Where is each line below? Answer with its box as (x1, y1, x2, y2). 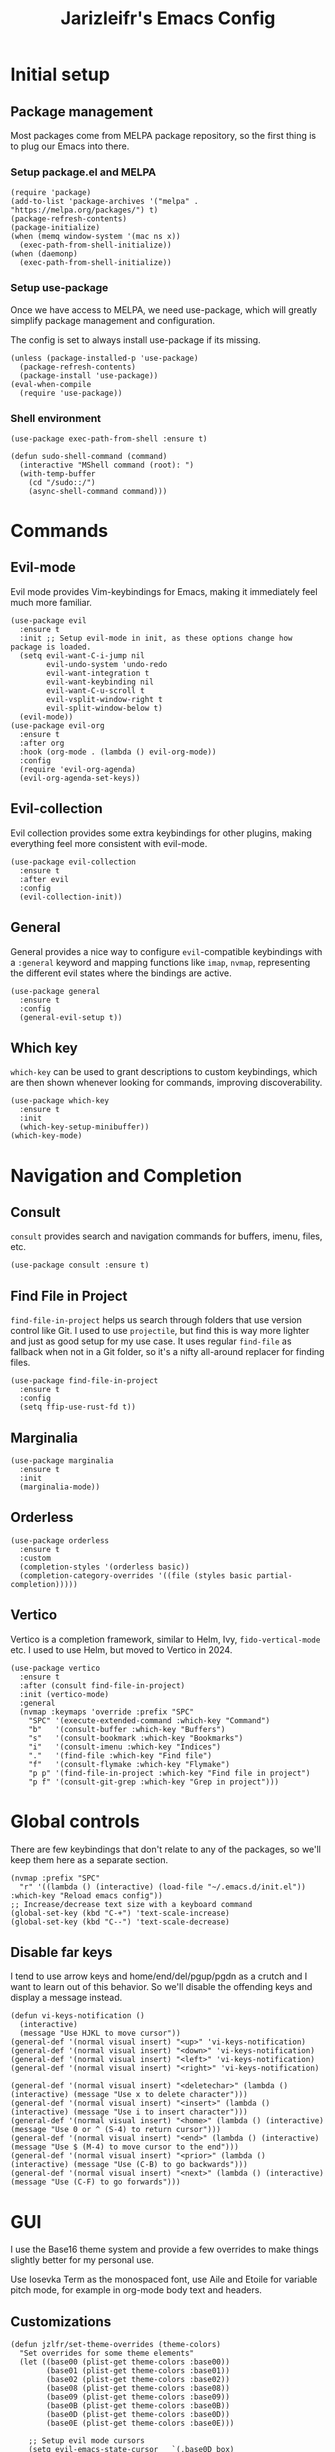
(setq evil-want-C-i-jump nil (19, 650, 145, 661)
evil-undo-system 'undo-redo (46, 659, 168, 669)
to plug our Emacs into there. (10, 140, 130, 152)
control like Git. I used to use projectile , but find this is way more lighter (10, 1325, 310, 1337)
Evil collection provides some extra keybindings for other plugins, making (10, 827, 313, 839)
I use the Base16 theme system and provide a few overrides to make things (10, 2243, 319, 2256)
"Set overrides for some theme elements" (19, 2348, 195, 2359)
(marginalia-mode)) (19, 1482, 101, 1492)
